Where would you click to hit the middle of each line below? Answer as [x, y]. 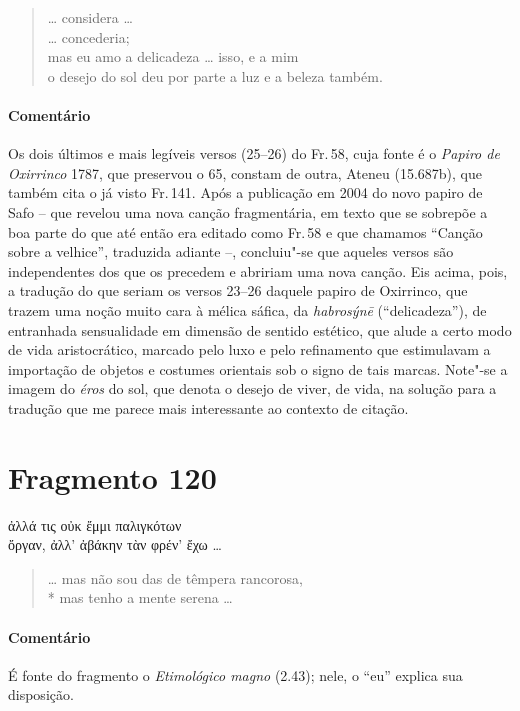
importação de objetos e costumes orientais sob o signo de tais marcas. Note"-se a [258, 368]
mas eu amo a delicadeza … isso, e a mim [173, 56]
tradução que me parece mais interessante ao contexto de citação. [208, 407]
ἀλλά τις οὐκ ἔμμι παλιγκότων [95, 524]
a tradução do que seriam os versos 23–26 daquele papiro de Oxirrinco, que [238, 290]
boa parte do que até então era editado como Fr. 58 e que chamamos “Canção [245, 231]
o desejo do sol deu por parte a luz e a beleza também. [215, 75]
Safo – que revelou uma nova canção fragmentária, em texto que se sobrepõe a [248, 211]
